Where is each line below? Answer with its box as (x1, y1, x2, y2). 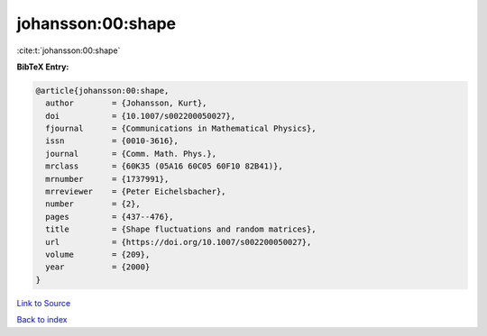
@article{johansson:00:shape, (35, 86, 170, 95)
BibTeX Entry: (16, 61, 69, 72)
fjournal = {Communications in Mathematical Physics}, (45, 123, 317, 134)
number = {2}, (45, 199, 142, 209)
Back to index (16, 314, 68, 325)
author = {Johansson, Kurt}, (45, 98, 207, 108)
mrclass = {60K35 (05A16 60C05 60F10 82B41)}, (45, 161, 283, 171)
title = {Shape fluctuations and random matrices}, (45, 224, 317, 234)
